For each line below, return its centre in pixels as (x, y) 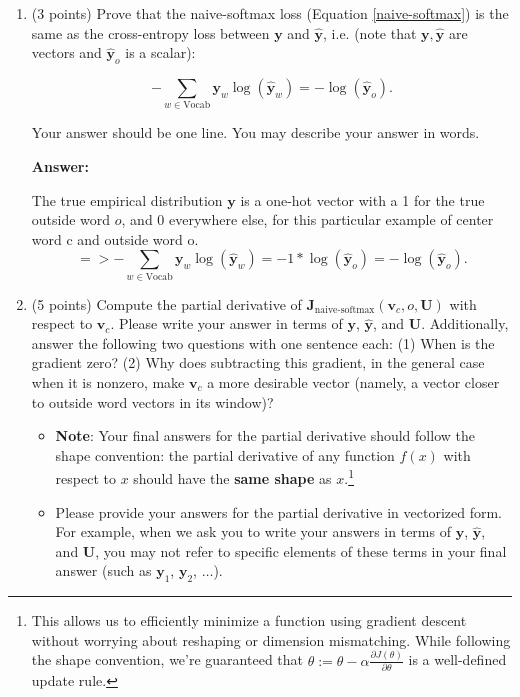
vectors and (66, 52)
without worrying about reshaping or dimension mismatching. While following (271, 639)
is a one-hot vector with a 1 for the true (362, 199)
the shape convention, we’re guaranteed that (167, 659)
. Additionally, (465, 323)
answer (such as (103, 570)
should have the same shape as (232, 478)
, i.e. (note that (370, 32)
